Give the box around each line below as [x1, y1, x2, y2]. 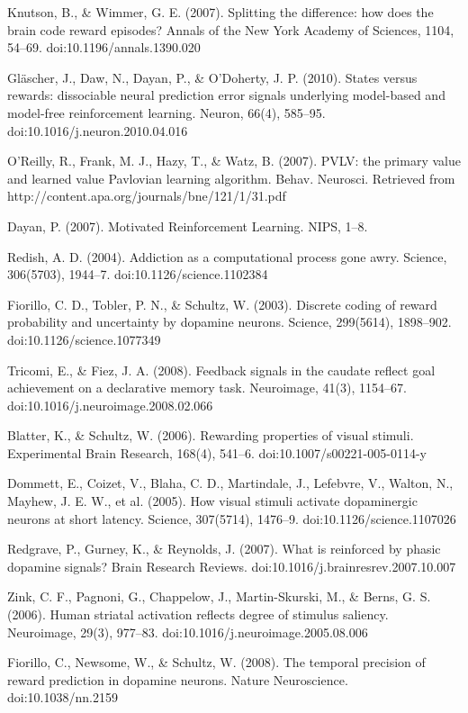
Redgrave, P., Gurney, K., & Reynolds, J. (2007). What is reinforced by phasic [7, 539, 441, 558]
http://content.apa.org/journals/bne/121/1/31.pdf [7, 186, 286, 205]
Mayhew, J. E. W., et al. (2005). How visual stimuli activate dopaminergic [7, 492, 418, 510]
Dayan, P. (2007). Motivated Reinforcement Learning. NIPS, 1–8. [7, 216, 368, 235]
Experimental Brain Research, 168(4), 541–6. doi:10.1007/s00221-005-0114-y [7, 443, 427, 462]
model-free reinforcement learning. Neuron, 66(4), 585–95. [7, 103, 326, 122]
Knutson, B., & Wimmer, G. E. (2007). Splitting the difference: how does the [7, 3, 434, 21]
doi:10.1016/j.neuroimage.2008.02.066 [7, 395, 213, 414]
